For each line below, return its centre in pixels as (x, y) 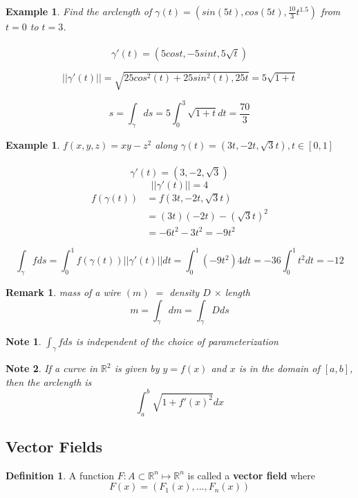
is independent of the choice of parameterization (177, 341)
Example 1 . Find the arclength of (79, 11)
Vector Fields (54, 446)
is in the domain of (279, 368)
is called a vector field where (252, 475)
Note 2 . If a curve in (52, 368)
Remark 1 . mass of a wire (63, 292)
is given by (137, 368)
